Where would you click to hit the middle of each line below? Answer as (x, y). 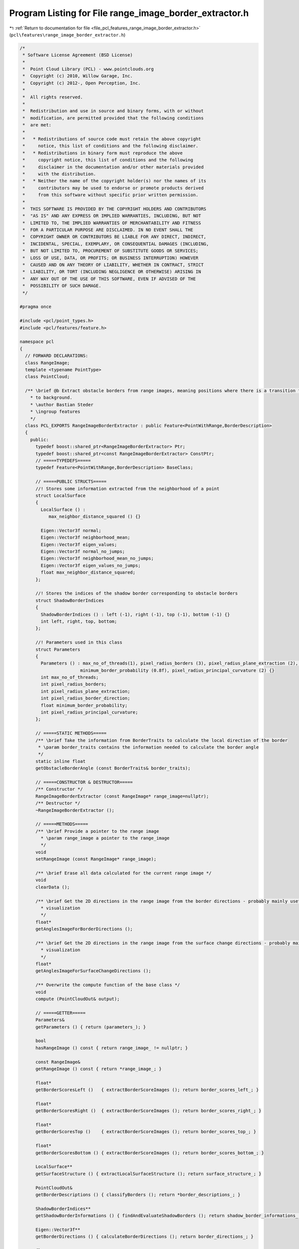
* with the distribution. (60, 174)
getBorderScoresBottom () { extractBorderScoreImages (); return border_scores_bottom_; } (150, 1153)
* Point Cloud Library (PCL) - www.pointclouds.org (88, 69)
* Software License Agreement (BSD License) (78, 55)
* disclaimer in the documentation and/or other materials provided (113, 167)
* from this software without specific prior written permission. (111, 195)
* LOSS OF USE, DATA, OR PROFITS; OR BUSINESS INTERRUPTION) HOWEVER (111, 258)
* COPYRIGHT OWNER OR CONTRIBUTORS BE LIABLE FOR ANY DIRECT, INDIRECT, (115, 237)
